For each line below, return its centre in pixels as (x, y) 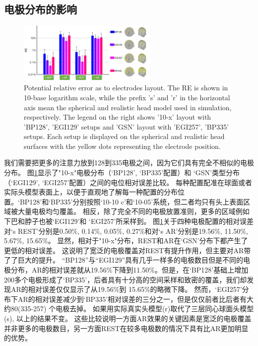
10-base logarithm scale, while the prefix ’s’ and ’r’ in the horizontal (127, 97)
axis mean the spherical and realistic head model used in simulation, (128, 107)
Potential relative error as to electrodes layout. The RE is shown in (126, 88)
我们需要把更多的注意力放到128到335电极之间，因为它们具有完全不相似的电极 (129, 163)
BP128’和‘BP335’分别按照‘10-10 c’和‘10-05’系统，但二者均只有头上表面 (131, 201)
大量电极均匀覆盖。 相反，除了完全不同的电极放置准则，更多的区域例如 (133, 211)
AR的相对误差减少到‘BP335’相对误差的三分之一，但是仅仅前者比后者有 (132, 299)
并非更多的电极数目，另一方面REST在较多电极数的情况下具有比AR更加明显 (126, 328)
